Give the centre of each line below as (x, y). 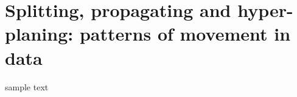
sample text (27, 86)
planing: (39, 34)
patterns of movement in (185, 34)
